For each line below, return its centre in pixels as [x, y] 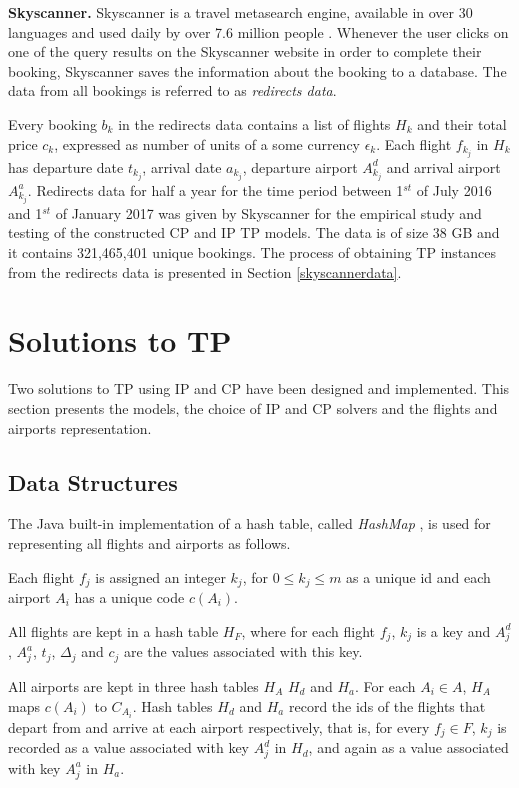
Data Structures [93, 481]
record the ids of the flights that [387, 705]
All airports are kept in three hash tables [133, 686]
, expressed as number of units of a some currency [207, 143]
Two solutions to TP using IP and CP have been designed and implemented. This [259, 388]
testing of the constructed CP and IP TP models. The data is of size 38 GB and [254, 232]
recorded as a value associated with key [128, 747]
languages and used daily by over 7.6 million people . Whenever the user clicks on [258, 31]
